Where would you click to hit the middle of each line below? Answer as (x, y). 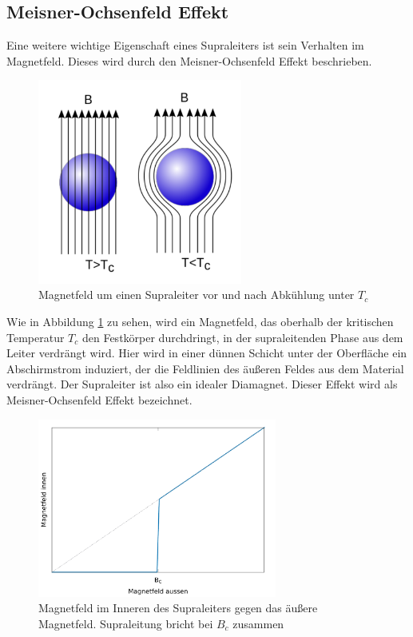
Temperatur (36, 337)
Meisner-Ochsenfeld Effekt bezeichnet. (99, 399)
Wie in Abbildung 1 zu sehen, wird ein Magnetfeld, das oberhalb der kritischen (200, 321)
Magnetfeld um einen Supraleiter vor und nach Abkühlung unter (197, 295)
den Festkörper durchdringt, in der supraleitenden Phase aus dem (242, 337)
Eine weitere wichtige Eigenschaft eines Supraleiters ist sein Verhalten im (185, 45)
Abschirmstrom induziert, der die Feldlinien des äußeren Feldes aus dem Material (205, 368)
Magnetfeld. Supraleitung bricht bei (126, 624)
